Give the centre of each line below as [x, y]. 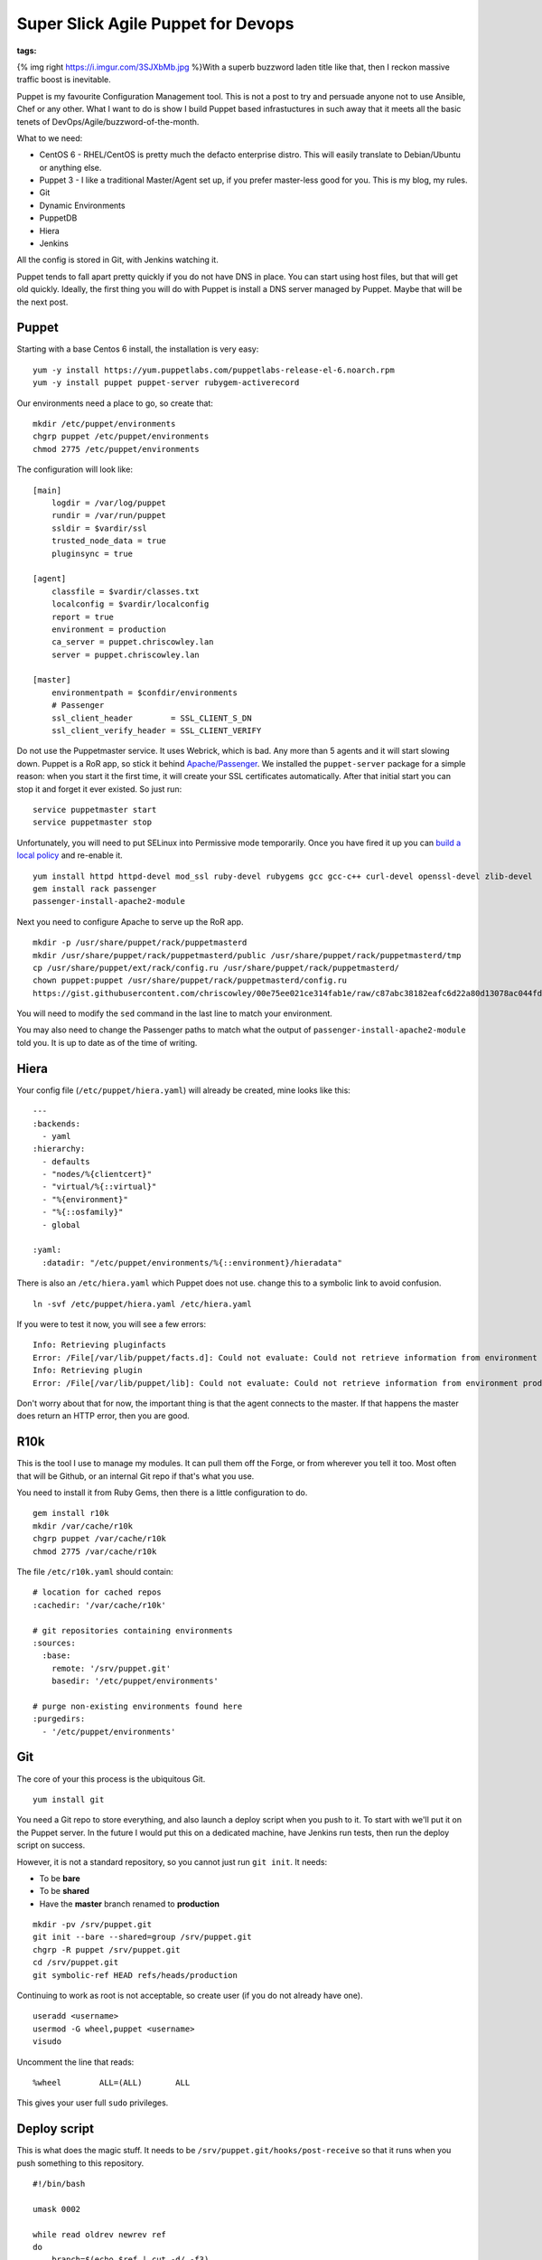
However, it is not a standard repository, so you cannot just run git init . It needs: [172, 1861]
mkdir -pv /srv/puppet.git [93, 1925]
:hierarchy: [59, 1149]
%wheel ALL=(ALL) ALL [112, 2082]
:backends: [57, 1124]
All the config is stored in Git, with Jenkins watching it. [117, 260]
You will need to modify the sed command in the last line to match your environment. [175, 1013]
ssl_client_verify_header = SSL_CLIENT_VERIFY [156, 731]
